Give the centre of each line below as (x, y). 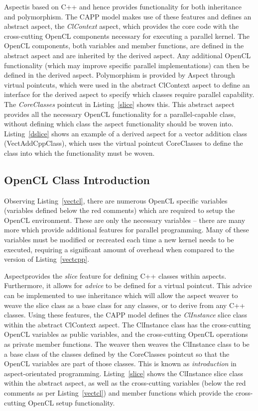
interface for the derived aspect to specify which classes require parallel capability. (129, 94)
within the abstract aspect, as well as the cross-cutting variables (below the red (125, 383)
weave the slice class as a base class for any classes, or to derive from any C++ (125, 305)
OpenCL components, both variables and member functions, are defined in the (124, 46)
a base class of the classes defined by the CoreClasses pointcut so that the (117, 354)
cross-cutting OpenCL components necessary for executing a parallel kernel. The (127, 36)
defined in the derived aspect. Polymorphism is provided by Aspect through (120, 75)
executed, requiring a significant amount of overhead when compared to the (119, 249)
